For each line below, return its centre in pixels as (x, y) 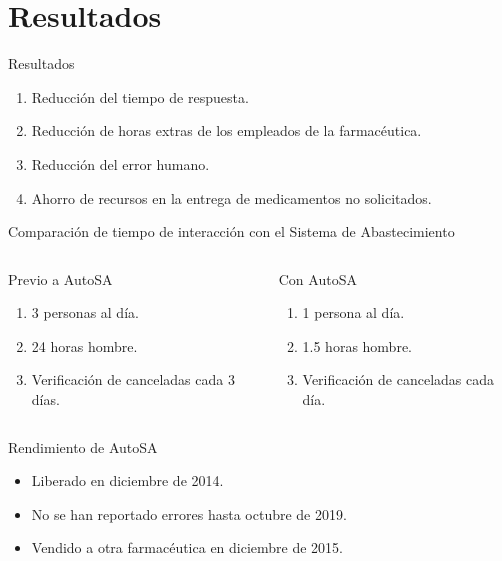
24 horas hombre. (84, 345)
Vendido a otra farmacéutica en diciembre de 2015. (187, 547)
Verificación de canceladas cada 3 (133, 379)
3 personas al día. (85, 312)
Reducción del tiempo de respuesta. (140, 96)
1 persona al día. (353, 312)
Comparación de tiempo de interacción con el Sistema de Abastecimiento (231, 231)
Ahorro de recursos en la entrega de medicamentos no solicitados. (231, 197)
